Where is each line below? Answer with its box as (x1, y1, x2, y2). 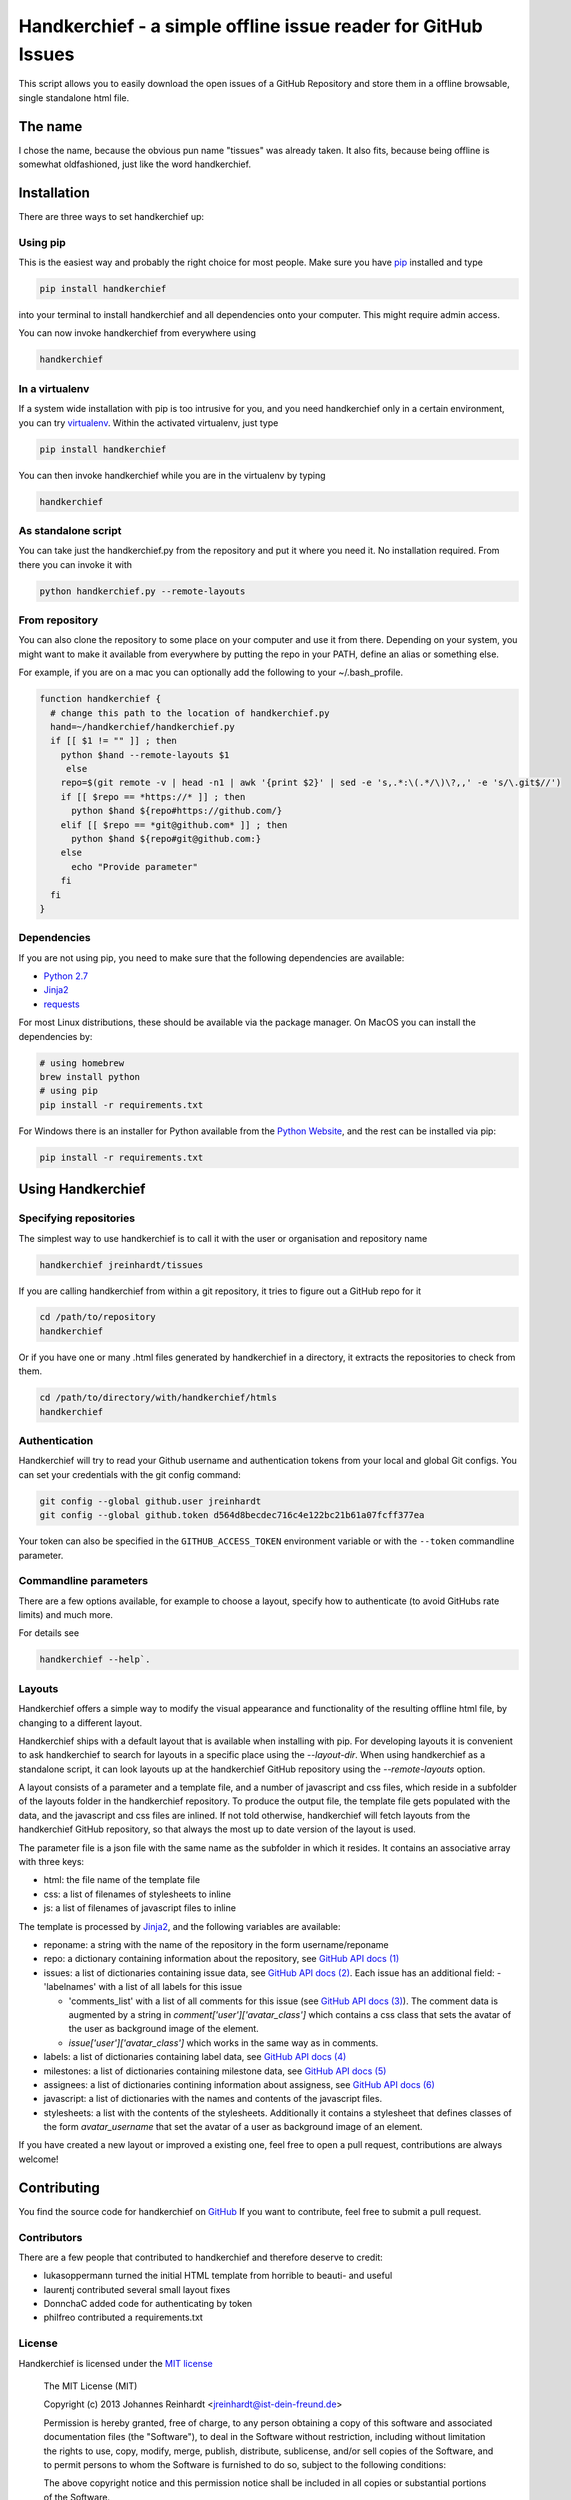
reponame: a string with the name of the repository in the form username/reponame (43, 1939, 389, 1950)
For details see (18, 1627, 80, 1639)
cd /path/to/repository (39, 1311, 157, 1323)
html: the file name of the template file (43, 1874, 200, 1886)
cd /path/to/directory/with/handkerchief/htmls (39, 1392, 277, 1404)
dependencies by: (18, 1030, 93, 1042)
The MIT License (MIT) (43, 2380, 138, 2392)
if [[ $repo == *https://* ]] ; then (60, 791, 246, 802)
